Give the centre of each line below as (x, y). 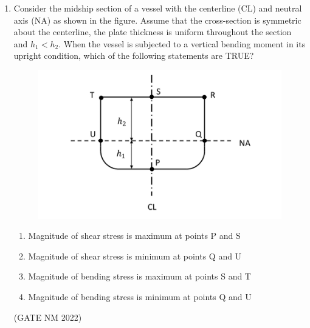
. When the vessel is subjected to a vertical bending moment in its (182, 43)
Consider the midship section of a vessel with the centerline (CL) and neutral (158, 8)
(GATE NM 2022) (48, 317)
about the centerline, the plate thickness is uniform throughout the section (153, 32)
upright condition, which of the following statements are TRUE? (134, 55)
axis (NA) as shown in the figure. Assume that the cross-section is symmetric (157, 20)
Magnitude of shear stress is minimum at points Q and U (135, 256)
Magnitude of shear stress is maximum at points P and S (134, 236)
